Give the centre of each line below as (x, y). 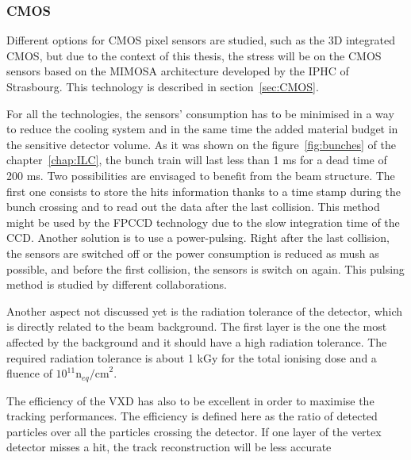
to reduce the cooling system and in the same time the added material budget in (202, 129)
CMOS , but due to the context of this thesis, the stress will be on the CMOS (194, 55)
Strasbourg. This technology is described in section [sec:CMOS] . (163, 86)
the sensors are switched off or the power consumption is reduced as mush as (193, 253)
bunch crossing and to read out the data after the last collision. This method (193, 207)
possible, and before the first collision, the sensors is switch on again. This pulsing (205, 268)
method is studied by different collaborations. (117, 284)
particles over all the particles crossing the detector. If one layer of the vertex (194, 431)
